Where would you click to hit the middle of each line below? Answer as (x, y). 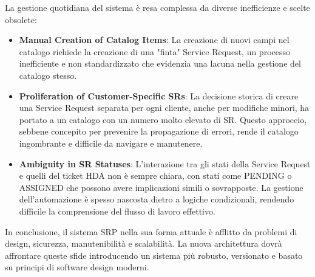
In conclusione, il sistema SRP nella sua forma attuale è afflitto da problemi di (151, 231)
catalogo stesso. (48, 75)
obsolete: (21, 19)
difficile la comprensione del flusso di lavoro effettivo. (117, 211)
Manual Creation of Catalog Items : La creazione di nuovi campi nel (154, 40)
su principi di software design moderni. (77, 267)
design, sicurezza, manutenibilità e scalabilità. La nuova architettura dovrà (144, 243)
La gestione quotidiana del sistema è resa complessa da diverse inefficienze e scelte (157, 7)
